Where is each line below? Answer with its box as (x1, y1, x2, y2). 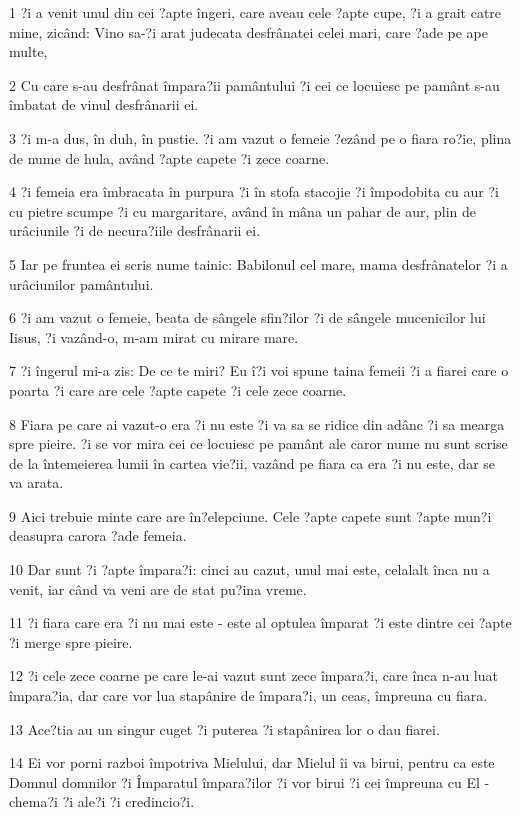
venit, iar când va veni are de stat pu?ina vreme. (9, 578, 307, 599)
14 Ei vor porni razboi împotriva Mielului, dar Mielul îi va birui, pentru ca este (9, 752, 495, 773)
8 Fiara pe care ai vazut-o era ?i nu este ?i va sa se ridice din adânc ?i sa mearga (9, 413, 505, 434)
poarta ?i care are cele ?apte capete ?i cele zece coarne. (9, 379, 347, 400)
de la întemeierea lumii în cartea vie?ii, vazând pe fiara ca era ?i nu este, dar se (9, 452, 496, 473)
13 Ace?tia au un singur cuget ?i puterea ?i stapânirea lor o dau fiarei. (9, 718, 440, 739)
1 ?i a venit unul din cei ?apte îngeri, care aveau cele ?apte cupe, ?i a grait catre (9, 2, 502, 22)
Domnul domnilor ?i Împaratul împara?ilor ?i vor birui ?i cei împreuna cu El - (9, 771, 490, 792)
